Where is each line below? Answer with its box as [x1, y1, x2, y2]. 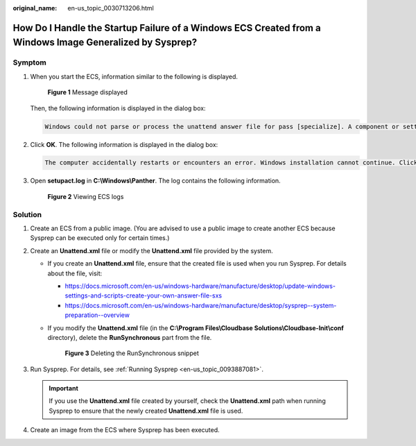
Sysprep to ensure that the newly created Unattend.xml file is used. [49, 406, 243, 415]
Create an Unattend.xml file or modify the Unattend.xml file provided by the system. [30, 246, 273, 255]
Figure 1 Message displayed [47, 88, 128, 96]
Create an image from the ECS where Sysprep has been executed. [30, 426, 220, 434]
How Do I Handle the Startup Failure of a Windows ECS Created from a [12, 22, 322, 34]
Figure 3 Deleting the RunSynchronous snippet [64, 349, 199, 357]
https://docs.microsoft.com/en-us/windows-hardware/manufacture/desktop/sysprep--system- [64, 301, 337, 309]
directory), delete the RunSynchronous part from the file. [47, 333, 212, 341]
